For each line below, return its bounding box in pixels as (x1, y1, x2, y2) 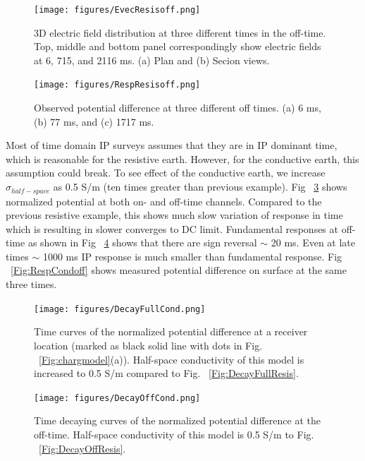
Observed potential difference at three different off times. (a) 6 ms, (34, 100, 321, 115)
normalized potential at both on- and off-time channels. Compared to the (6, 193, 322, 208)
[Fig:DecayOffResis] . (39, 441, 126, 455)
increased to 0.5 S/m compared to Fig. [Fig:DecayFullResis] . (34, 366, 299, 381)
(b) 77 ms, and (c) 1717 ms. (34, 114, 154, 128)
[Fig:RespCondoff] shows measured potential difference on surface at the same (11, 263, 347, 277)
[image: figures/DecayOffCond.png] (34, 393, 201, 403)
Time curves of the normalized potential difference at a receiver (34, 324, 308, 339)
